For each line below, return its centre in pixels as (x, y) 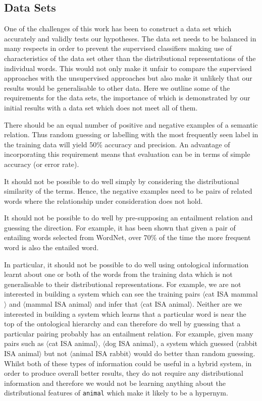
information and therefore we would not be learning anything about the (115, 383)
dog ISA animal (129, 343)
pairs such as (24, 343)
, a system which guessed (195, 343)
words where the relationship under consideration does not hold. (103, 200)
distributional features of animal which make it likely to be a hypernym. (116, 393)
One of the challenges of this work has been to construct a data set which (118, 28)
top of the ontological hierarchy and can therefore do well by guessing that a (122, 324)
